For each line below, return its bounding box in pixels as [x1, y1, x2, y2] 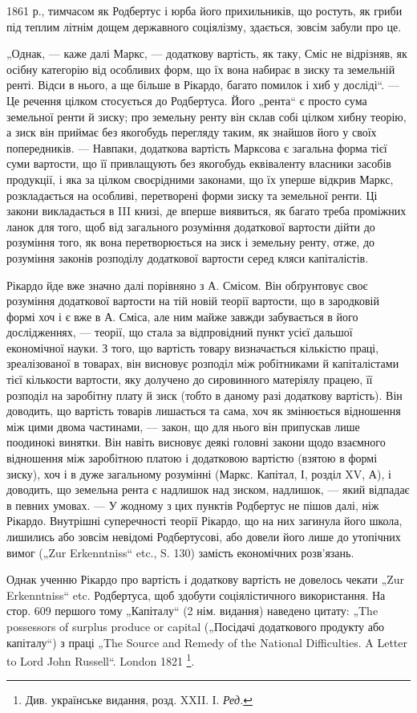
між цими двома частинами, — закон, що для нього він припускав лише [6, 418, 360, 434]
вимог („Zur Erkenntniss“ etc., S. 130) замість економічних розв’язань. [6, 544, 354, 560]
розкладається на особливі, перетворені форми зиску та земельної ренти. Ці [6, 186, 378, 203]
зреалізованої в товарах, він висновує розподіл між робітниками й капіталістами [6, 355, 399, 372]
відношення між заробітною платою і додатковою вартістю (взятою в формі [6, 450, 378, 467]
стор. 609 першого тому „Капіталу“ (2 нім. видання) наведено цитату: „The [6, 602, 379, 619]
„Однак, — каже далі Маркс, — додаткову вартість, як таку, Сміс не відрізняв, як [6, 45, 407, 62]
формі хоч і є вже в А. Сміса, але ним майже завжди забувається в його [6, 308, 358, 324]
